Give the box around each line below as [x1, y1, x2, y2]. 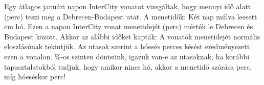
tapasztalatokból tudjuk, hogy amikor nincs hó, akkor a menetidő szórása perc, [4, 61, 252, 72]
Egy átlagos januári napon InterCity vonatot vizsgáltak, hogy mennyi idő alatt [4, 1, 251, 11]
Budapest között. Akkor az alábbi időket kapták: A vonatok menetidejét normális [4, 31, 260, 41]
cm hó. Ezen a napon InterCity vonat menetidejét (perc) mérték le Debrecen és [4, 21, 253, 32]
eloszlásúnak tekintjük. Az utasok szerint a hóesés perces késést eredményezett [4, 41, 250, 52]
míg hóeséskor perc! [4, 71, 65, 82]
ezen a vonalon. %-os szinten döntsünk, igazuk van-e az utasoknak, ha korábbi [4, 51, 250, 61]
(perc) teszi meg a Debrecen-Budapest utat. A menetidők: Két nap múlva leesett [4, 11, 257, 22]
